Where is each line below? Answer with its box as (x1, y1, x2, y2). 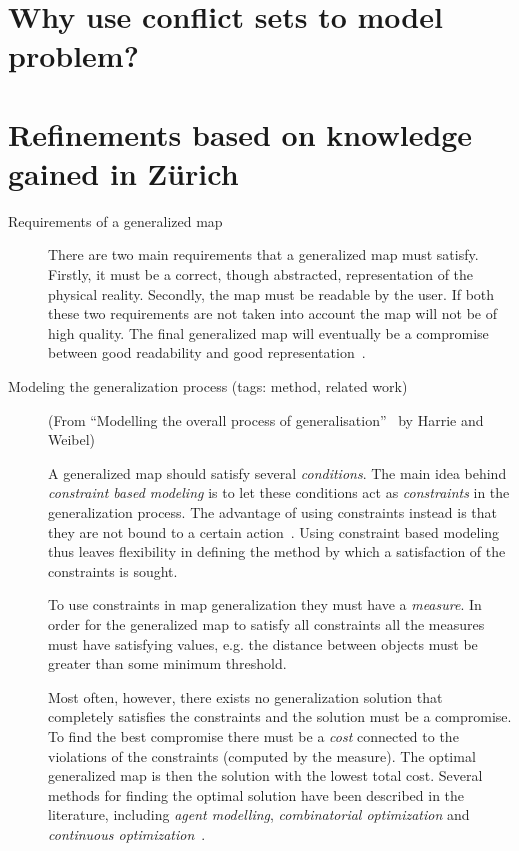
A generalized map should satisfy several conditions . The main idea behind (48, 462, 507, 483)
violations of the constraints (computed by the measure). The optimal (48, 745, 476, 766)
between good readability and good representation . (48, 342, 366, 363)
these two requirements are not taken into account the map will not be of (48, 303, 498, 324)
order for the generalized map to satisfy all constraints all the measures (48, 613, 485, 634)
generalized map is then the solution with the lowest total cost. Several (48, 765, 483, 786)
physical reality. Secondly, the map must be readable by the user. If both (48, 283, 495, 304)
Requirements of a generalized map (8, 210, 223, 231)
